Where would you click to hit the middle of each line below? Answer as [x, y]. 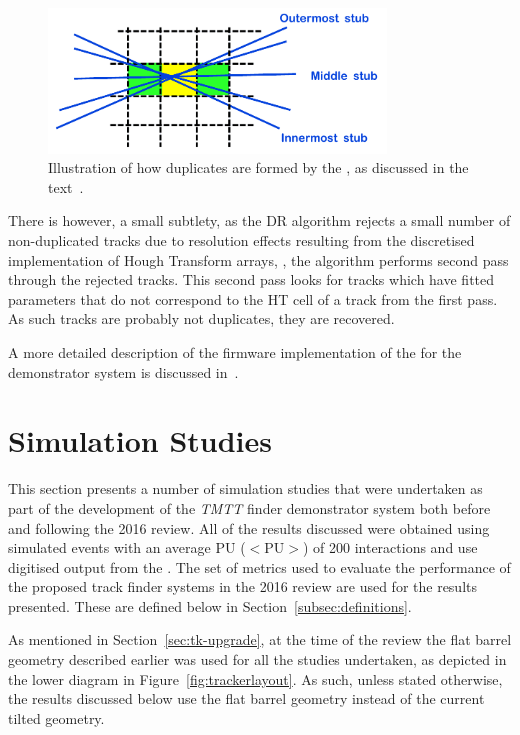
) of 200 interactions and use [390, 547]
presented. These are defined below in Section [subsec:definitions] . [210, 605]
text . [66, 186]
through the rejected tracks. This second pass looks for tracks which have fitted [251, 279]
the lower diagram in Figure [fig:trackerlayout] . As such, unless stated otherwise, [255, 678]
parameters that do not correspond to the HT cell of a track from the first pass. [253, 298]
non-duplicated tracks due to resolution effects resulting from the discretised [241, 240]
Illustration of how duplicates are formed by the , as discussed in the [258, 167]
